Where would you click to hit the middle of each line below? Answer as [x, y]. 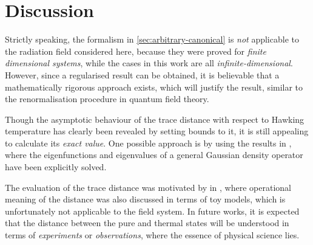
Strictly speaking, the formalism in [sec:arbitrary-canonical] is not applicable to [152, 39]
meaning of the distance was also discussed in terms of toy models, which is [145, 199]
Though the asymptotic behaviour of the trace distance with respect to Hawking [155, 119]
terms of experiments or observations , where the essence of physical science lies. [152, 235]
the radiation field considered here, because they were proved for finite [136, 51]
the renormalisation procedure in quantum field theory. [107, 99]
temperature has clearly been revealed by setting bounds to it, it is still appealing [157, 131]
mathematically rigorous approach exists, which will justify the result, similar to [154, 87]
